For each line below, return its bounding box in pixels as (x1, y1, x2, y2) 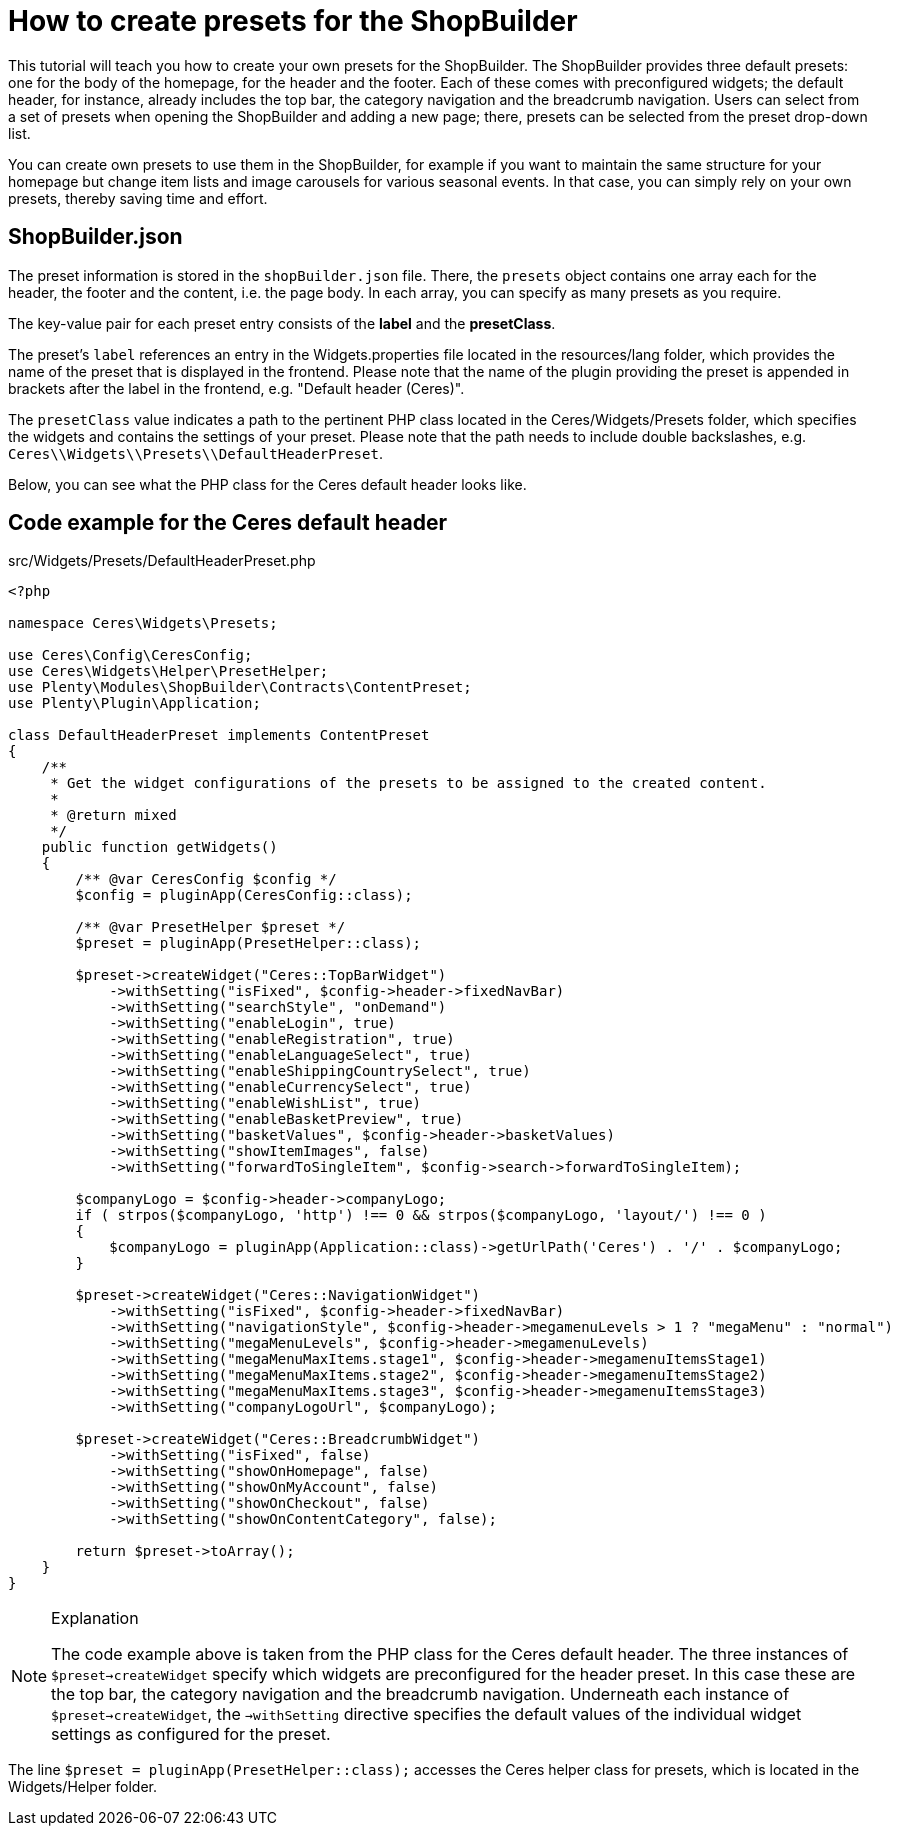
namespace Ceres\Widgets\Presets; (8, 615, 278, 632)
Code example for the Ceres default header (8, 510, 447, 536)
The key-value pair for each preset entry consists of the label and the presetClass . (8, 314, 556, 332)
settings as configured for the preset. (51, 1724, 331, 1745)
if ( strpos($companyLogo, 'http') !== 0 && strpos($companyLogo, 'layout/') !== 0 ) (75, 1207, 767, 1224)
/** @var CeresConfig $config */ (75, 871, 337, 888)
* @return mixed (50, 807, 177, 824)
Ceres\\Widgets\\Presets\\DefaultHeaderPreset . (8, 444, 383, 462)
